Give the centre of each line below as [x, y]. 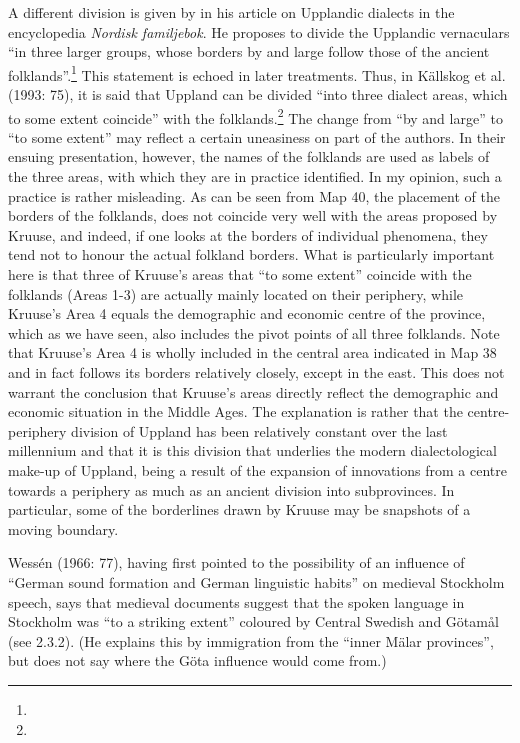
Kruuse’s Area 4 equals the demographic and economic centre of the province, [247, 313]
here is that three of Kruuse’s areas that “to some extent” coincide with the [240, 274]
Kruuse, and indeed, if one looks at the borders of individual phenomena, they [248, 234]
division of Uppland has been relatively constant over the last [259, 430]
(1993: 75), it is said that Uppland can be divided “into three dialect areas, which [258, 94]
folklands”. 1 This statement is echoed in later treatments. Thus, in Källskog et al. [257, 73]
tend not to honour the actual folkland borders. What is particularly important [251, 254]
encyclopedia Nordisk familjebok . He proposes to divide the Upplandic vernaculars [259, 31]
